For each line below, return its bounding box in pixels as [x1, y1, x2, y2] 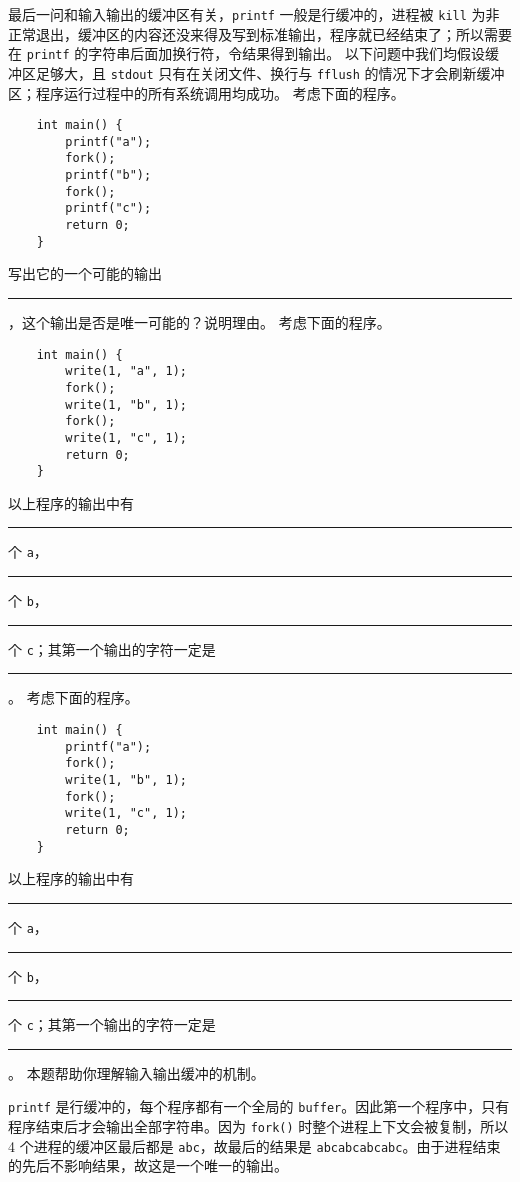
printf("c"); [65, 201, 152, 216]
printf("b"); [65, 168, 152, 183]
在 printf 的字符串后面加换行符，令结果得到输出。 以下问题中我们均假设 [8, 43, 485, 64]
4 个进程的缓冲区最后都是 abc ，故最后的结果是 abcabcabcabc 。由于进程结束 [8, 1135, 501, 1156]
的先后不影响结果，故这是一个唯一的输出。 [8, 1155, 288, 1176]
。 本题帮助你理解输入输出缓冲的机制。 [8, 1062, 265, 1083]
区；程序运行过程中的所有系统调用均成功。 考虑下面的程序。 [8, 82, 405, 103]
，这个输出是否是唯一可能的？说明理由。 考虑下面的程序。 [8, 312, 391, 332]
